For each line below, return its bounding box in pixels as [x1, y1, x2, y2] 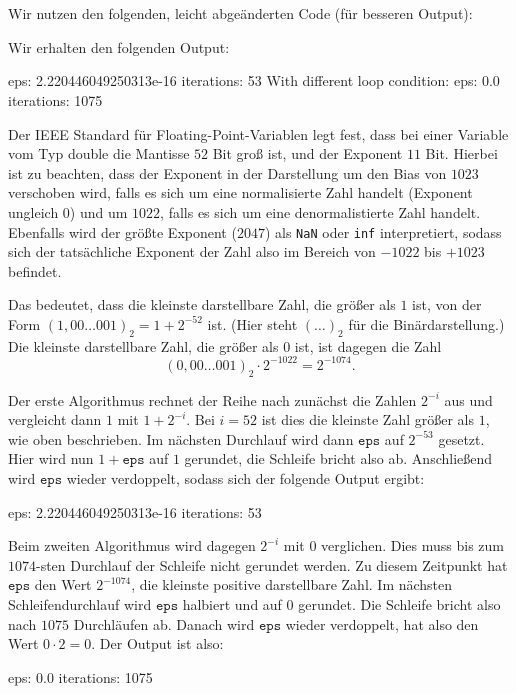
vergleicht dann [8, 409, 102, 430]
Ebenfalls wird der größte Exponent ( [8, 221, 237, 242]
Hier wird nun [8, 448, 94, 469]
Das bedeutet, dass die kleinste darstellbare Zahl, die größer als [8, 294, 396, 315]
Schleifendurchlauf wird [8, 594, 152, 614]
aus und [444, 389, 493, 410]
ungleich [8, 201, 59, 222]
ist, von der [412, 294, 482, 315]
